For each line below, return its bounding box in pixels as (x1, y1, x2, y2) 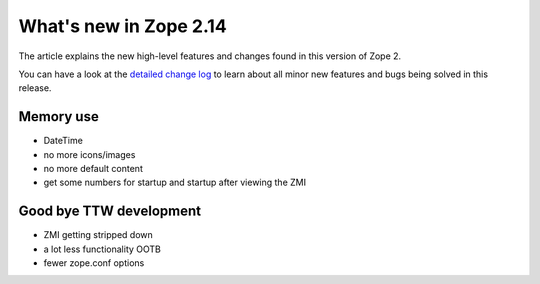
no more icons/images (43, 148, 136, 160)
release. (18, 82, 52, 94)
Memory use (18, 108, 99, 125)
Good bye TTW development (18, 203, 202, 220)
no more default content (43, 163, 144, 175)
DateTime (43, 135, 84, 147)
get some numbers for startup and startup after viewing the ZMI (43, 176, 307, 189)
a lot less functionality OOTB (43, 243, 162, 255)
